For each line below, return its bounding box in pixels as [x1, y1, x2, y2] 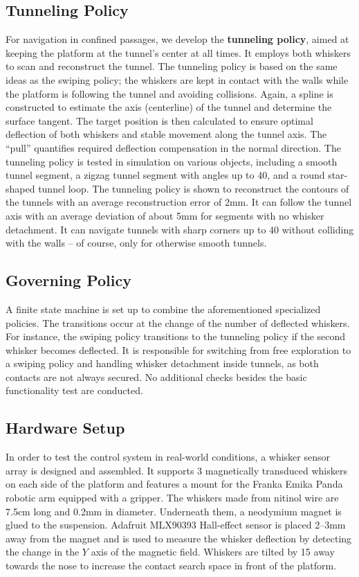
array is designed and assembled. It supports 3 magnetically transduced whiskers [6, 463, 347, 477]
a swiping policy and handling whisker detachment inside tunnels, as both [6, 356, 319, 371]
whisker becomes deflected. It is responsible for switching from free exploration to [6, 342, 351, 357]
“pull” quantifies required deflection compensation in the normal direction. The [6, 140, 341, 154]
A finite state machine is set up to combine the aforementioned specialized [6, 301, 321, 316]
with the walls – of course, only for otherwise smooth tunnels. [6, 236, 267, 250]
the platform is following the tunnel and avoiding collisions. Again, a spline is [6, 86, 333, 100]
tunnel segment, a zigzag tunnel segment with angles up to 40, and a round [6, 168, 325, 182]
